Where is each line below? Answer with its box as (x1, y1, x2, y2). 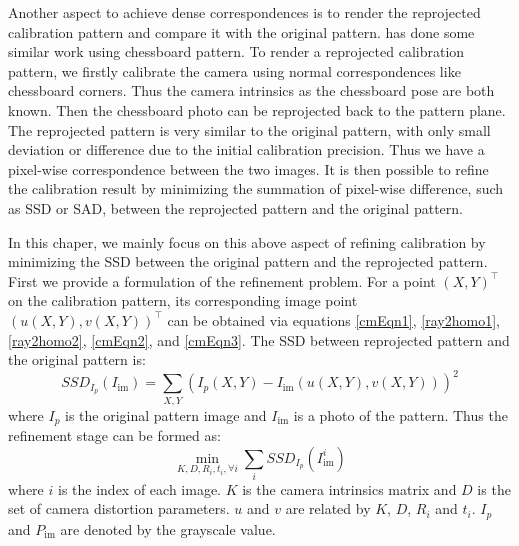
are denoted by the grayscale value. (60, 518, 276, 539)
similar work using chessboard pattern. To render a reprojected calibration (8, 41, 465, 62)
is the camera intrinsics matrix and (242, 478, 457, 499)
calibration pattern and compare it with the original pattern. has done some (8, 21, 475, 42)
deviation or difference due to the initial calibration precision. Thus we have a (8, 139, 485, 160)
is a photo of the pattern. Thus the (293, 404, 508, 425)
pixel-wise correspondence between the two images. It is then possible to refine (8, 158, 489, 179)
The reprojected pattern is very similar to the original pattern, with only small (8, 119, 491, 140)
